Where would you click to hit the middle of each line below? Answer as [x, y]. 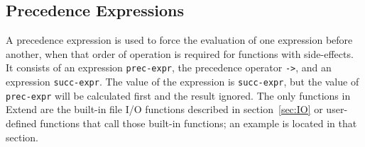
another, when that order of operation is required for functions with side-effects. [180, 53]
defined [21, 123]
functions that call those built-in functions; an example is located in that [198, 123]
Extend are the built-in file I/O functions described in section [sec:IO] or [164, 109]
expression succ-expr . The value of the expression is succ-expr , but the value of [182, 82]
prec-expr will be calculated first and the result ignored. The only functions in [178, 95]
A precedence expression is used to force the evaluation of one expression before [179, 40]
